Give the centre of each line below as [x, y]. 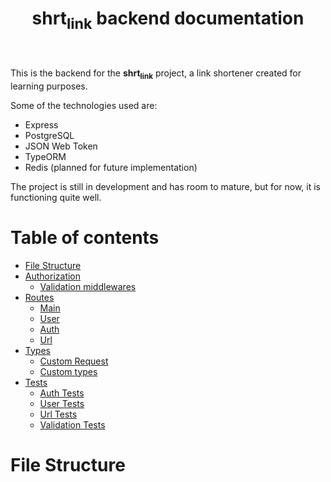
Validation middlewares [88, 286]
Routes [39, 297]
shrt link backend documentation [168, 20]
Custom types [68, 371]
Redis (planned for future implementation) [111, 167]
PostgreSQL [49, 135]
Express [41, 124]
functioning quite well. [56, 197]
